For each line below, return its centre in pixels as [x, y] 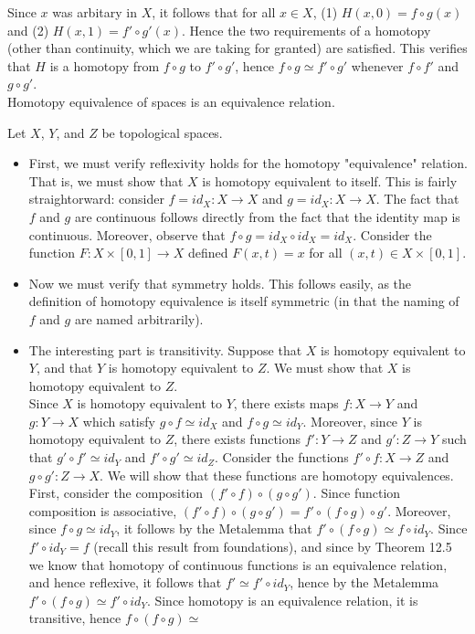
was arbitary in [95, 12]
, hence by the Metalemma [364, 582]
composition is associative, [103, 510]
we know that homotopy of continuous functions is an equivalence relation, [238, 564]
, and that [64, 368]
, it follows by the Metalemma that [214, 528]
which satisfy [119, 421]
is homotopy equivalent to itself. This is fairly [330, 180]
